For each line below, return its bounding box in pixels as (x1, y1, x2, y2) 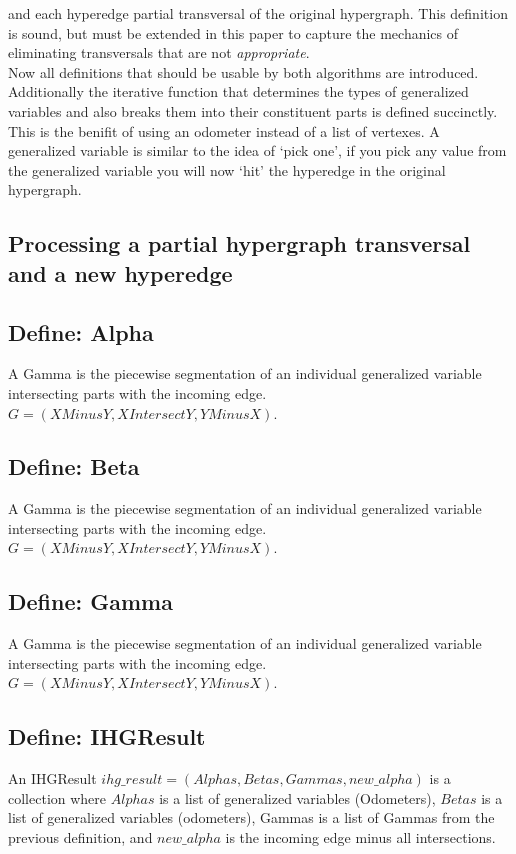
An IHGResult (8, 768, 97, 789)
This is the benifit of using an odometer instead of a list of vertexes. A (8, 120, 440, 141)
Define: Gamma (8, 586, 173, 617)
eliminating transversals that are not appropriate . (8, 42, 310, 63)
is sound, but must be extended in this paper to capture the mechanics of (8, 22, 459, 43)
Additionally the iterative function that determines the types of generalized (8, 81, 469, 102)
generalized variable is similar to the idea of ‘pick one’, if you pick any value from (8, 140, 507, 161)
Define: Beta (8, 451, 140, 482)
